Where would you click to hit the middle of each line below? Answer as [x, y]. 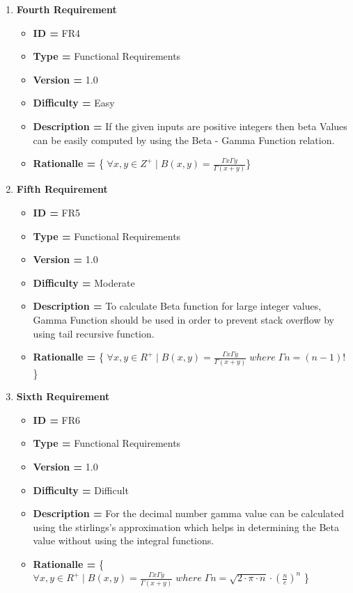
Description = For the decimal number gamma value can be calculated [189, 513]
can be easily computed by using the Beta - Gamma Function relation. [184, 140]
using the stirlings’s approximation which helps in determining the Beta [186, 527]
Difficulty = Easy [74, 103]
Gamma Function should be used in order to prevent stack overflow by [183, 320]
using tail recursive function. [94, 333]
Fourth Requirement [66, 9]
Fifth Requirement [62, 189]
